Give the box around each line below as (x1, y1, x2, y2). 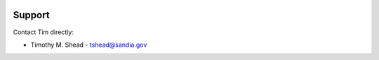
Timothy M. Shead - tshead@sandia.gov (30, 40, 147, 49)
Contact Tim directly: (13, 28, 74, 36)
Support (13, 9, 50, 21)
